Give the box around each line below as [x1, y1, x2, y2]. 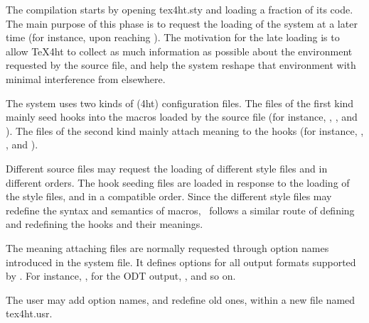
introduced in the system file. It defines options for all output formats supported [6, 254, 356, 269]
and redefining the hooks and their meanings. [6, 217, 203, 231]
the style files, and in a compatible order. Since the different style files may [6, 189, 332, 204]
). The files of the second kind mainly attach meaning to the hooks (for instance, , [6, 123, 364, 138]
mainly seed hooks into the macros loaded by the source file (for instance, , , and [6, 109, 358, 124]
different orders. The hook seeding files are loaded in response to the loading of [6, 175, 350, 190]
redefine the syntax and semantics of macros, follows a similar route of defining [6, 202, 355, 217]
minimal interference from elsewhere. [6, 71, 166, 86]
